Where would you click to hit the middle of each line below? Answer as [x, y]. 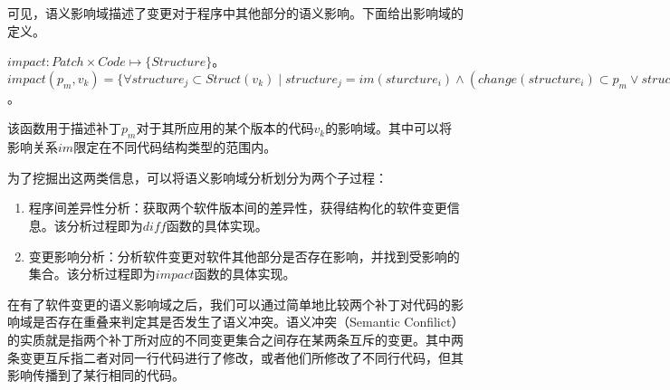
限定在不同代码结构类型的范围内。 [175, 147]
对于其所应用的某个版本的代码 [225, 128]
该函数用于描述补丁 [64, 128]
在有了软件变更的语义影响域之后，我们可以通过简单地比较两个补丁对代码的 [229, 304]
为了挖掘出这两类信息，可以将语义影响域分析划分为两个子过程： [197, 177]
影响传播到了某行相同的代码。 [96, 375]
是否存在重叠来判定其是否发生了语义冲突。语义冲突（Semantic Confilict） [245, 322]
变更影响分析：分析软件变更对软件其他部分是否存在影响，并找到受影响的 [244, 256]
